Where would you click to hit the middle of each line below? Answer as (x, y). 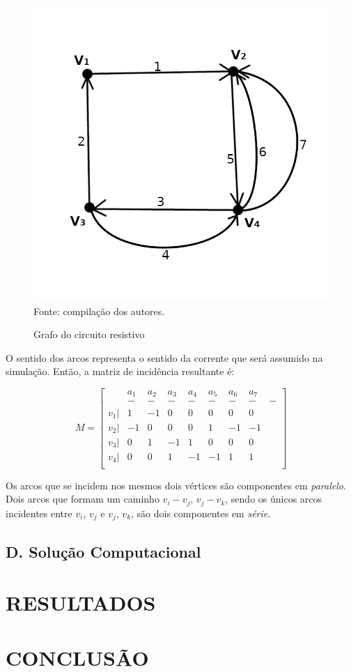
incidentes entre (39, 513)
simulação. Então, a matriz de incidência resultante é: (120, 371)
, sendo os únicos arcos (274, 499)
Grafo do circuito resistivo (89, 334)
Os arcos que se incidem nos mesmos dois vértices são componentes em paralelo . (176, 485)
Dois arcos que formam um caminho (83, 499)
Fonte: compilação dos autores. (99, 311)
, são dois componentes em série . (201, 513)
